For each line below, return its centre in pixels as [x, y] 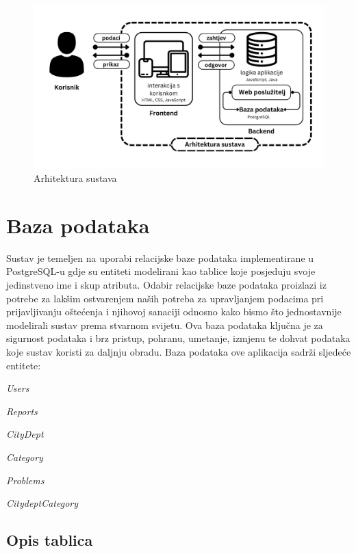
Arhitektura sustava [75, 178]
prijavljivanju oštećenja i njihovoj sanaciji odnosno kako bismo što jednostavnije [174, 312]
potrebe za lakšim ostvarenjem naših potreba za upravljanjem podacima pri [165, 298]
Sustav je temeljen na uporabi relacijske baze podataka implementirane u [160, 258]
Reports [22, 411]
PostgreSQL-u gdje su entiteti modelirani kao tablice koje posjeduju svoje [161, 271]
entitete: [24, 365]
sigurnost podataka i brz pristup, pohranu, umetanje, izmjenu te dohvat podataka [178, 338]
